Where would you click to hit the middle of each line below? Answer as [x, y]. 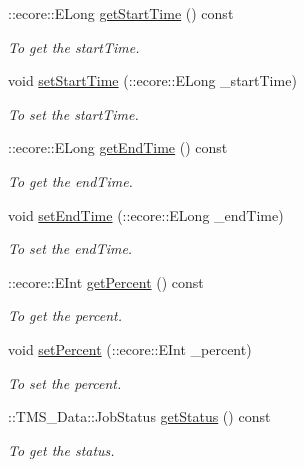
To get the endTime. [70, 180]
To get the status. [61, 449]
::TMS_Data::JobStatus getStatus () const [139, 416]
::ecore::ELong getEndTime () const [118, 147]
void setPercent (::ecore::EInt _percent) [130, 348]
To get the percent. [65, 315]
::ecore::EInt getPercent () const [106, 281]
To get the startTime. [74, 46]
